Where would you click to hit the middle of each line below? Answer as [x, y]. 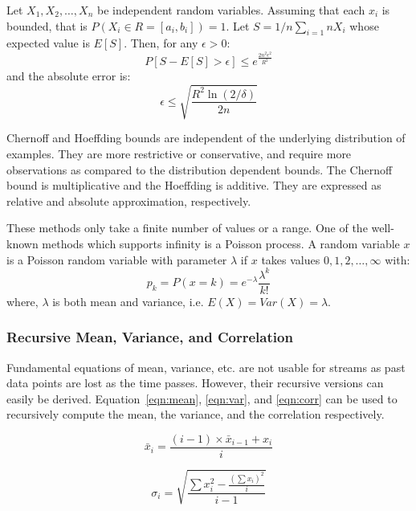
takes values [291, 259]
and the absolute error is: [69, 76]
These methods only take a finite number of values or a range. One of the [187, 228]
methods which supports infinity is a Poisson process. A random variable [221, 243]
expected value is [48, 43]
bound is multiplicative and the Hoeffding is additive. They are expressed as [194, 185]
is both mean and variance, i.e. [128, 301]
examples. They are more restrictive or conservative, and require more [179, 153]
